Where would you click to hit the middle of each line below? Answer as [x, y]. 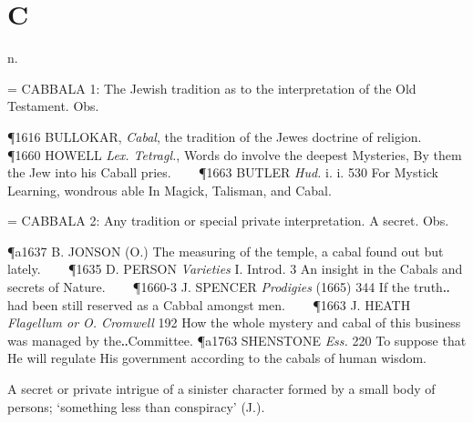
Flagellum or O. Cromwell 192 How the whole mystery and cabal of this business [234, 322]
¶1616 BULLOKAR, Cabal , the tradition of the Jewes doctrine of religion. [215, 136]
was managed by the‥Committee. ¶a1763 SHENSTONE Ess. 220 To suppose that [237, 340]
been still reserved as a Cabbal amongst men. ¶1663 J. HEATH [221, 304]
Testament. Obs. [53, 106]
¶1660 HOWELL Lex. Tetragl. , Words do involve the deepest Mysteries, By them [235, 154]
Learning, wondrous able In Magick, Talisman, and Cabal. [170, 190]
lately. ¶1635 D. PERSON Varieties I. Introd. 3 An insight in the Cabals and [235, 269]
